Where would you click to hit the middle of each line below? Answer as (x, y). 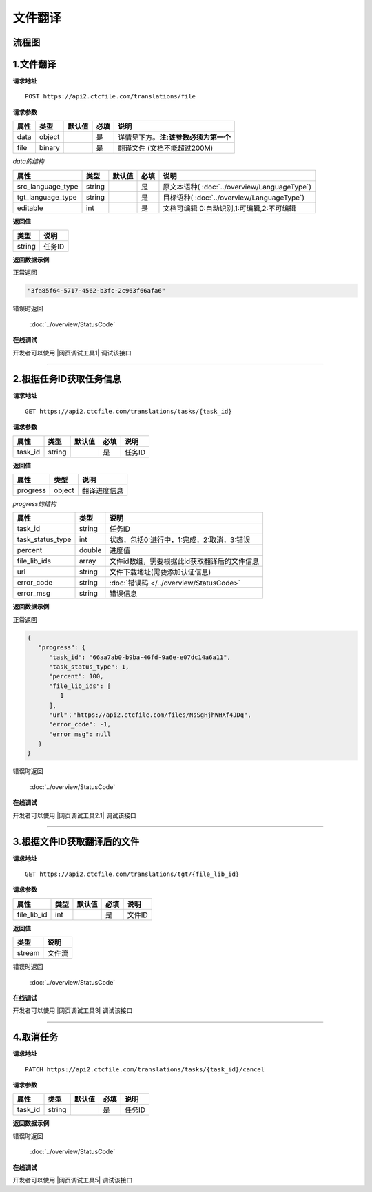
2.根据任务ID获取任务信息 (67, 379)
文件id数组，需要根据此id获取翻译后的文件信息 (184, 561)
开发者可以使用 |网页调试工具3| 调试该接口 (73, 1011)
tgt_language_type (47, 197)
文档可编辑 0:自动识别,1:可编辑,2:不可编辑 (229, 208)
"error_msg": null (80, 734)
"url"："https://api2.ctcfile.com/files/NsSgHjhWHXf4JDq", (150, 715)
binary (49, 148)
